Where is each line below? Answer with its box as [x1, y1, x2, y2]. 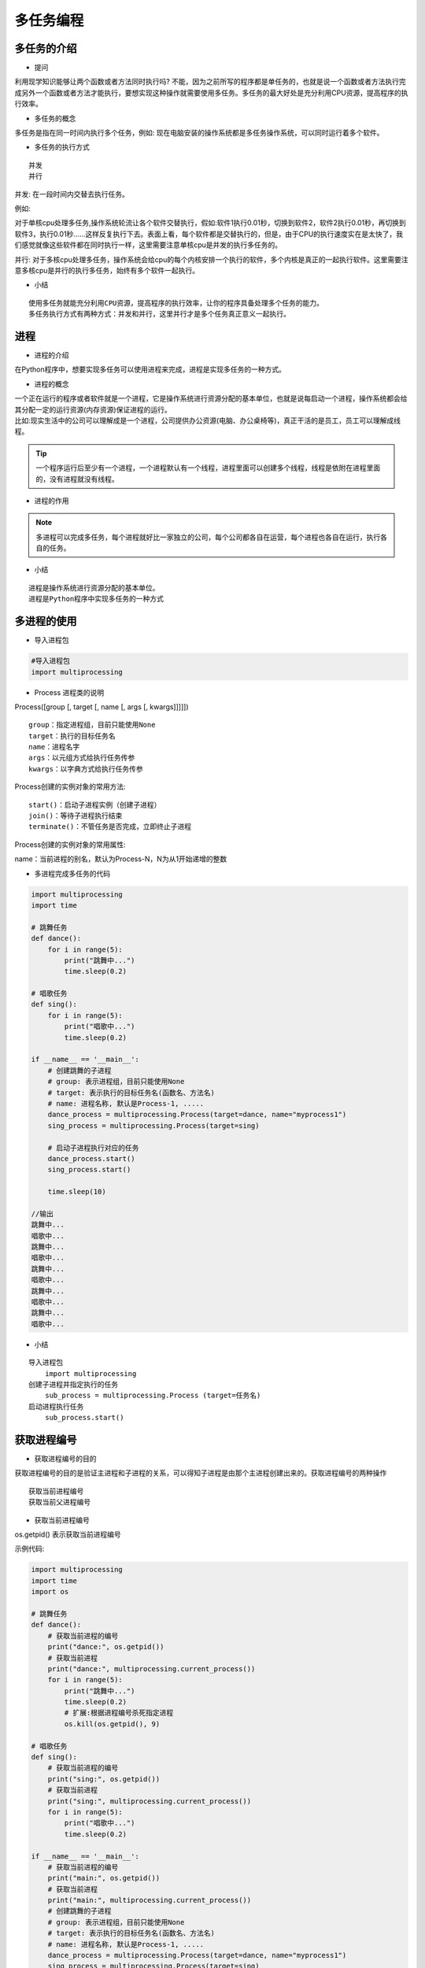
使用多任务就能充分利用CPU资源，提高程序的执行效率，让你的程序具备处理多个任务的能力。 [28, 298, 324, 307]
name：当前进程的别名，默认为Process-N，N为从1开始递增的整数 [14, 854, 227, 864]
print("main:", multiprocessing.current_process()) [47, 1896, 252, 1905]
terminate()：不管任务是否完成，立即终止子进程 [28, 823, 192, 831]
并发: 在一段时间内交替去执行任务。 [14, 189, 129, 198]
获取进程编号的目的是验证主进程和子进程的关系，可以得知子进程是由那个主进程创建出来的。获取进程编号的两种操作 [14, 1468, 387, 1478]
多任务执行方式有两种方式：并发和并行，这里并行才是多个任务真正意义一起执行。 [28, 309, 290, 319]
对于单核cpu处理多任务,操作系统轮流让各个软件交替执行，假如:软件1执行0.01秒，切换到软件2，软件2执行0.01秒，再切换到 [14, 218, 407, 228]
